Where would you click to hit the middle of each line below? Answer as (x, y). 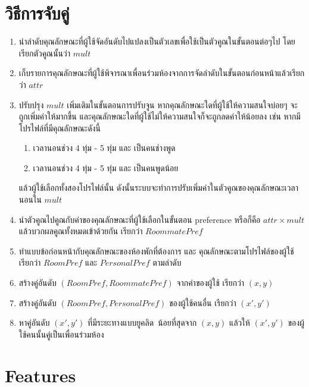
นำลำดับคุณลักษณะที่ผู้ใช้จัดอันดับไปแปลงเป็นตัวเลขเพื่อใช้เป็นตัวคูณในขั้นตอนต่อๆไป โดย (157, 41)
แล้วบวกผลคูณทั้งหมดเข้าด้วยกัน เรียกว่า (81, 231)
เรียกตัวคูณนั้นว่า (45, 53)
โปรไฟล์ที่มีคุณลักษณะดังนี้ (60, 128)
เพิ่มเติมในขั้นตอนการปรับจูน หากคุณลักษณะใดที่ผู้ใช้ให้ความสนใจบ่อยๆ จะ (182, 104)
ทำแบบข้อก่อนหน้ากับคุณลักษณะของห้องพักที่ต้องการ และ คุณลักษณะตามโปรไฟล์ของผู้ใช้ (156, 251)
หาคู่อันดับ (34, 322)
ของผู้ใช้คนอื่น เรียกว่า (203, 302)
